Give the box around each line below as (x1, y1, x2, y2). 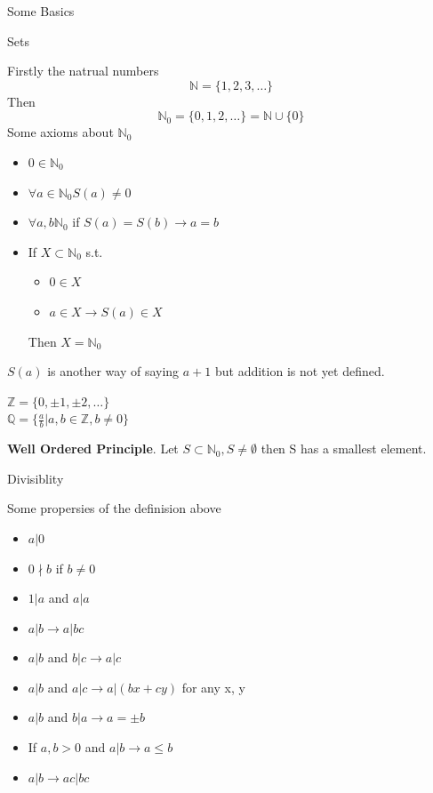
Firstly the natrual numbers (7, 61, 159, 80)
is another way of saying (47, 362, 180, 380)
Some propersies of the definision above (7, 499, 221, 517)
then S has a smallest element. (261, 439, 427, 458)
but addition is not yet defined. (214, 362, 385, 380)
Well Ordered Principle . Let (7, 439, 179, 458)
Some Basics (7, 2, 75, 20)
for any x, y (181, 677, 245, 696)
